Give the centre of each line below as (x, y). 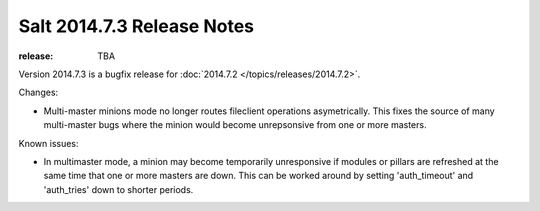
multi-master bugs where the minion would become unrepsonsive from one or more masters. (235, 125)
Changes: (38, 92)
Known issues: (48, 143)
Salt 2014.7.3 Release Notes (136, 26)
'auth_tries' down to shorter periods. (118, 189)
